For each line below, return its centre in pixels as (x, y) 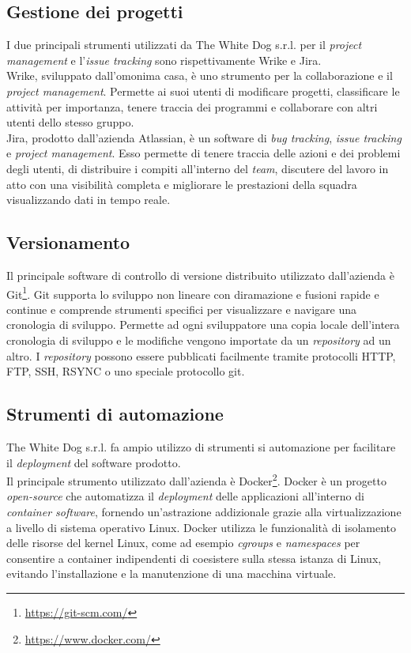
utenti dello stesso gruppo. (70, 122)
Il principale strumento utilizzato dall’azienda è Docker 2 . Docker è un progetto (196, 479)
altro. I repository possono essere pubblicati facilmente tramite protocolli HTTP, (201, 355)
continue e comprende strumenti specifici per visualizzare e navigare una (181, 309)
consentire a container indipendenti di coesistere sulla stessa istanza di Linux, (194, 558)
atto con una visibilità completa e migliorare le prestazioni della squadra (182, 184)
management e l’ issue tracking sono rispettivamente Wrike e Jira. (164, 60)
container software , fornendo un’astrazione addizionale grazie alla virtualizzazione (204, 511)
